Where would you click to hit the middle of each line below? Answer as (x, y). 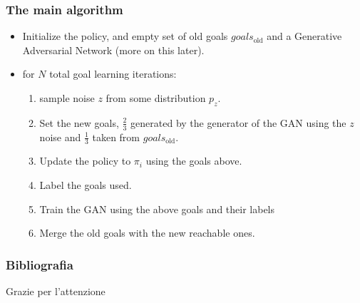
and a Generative (304, 36)
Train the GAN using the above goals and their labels (157, 209)
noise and (60, 137)
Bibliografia (40, 264)
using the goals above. (194, 161)
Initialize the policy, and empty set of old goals (125, 36)
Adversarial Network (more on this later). (113, 50)
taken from (116, 137)
